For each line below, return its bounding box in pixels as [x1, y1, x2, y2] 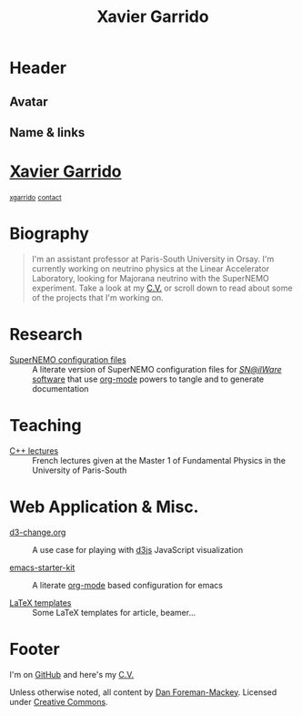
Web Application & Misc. [9, 496, 199, 517]
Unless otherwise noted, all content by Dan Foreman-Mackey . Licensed [9, 686, 277, 698]
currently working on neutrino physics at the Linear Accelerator [31, 262, 270, 274]
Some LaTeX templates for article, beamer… [32, 607, 196, 618]
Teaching [9, 414, 82, 435]
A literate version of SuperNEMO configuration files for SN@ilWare [32, 363, 282, 374]
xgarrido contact [9, 193, 62, 202]
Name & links [9, 125, 86, 140]
